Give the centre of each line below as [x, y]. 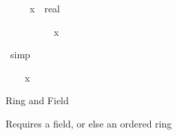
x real [44, 8]
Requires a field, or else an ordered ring [89, 123]
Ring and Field [37, 100]
